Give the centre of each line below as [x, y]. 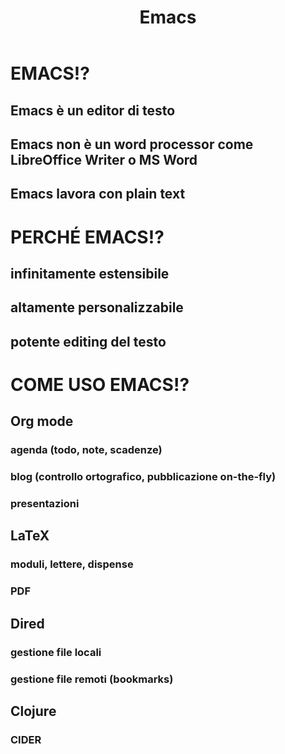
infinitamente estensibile [90, 273]
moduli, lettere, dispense [72, 564]
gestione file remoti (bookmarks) [92, 679]
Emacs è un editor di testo [93, 110]
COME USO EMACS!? [100, 384]
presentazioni [45, 504]
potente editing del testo [88, 341]
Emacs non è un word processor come [132, 144]
